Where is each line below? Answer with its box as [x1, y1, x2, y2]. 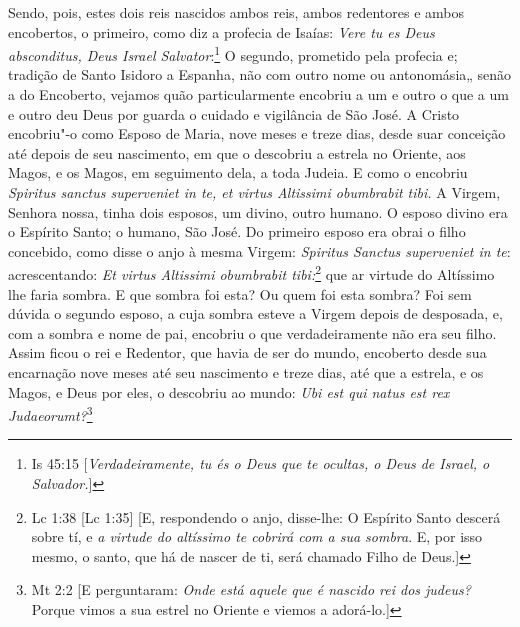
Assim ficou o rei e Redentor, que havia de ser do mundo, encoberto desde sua [8, 342, 487, 363]
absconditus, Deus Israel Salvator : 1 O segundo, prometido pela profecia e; [8, 42, 458, 65]
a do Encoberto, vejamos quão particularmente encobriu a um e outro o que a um [8, 84, 509, 105]
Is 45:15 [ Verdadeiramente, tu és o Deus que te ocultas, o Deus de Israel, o [31, 453, 490, 474]
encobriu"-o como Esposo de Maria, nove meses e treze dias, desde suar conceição [8, 123, 506, 144]
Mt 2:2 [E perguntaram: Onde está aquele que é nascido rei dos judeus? [31, 579, 471, 600]
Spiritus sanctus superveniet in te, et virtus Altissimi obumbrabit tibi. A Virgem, [8, 182, 501, 202]
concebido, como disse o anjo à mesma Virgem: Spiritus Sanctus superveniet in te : [8, 240, 511, 261]
